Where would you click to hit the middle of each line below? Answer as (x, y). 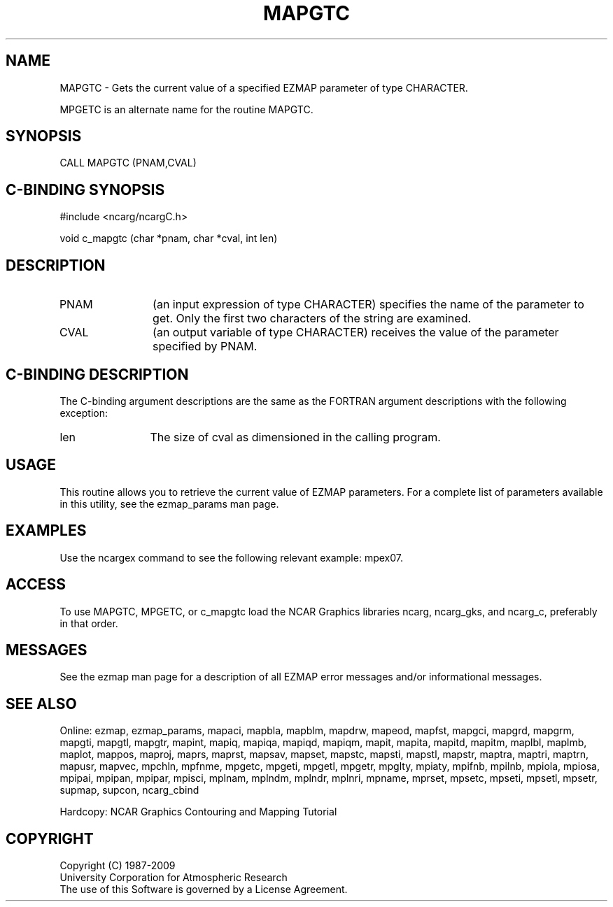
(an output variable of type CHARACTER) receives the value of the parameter (356, 333)
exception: (84, 413)
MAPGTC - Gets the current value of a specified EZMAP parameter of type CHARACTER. (264, 87)
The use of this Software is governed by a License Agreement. (204, 890)
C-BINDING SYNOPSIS (85, 190)
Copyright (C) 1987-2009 (118, 866)
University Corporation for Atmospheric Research (174, 878)
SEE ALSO (41, 704)
